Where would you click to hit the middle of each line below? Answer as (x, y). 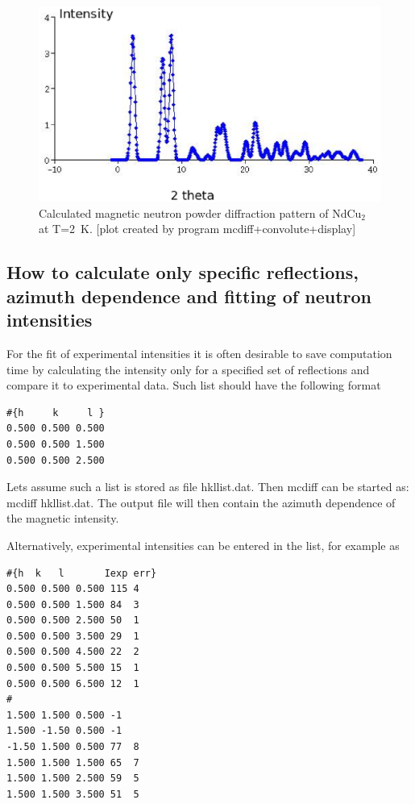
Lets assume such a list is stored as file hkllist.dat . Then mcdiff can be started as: (208, 487)
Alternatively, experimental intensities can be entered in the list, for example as (203, 545)
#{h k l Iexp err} (82, 573)
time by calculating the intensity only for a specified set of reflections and (188, 369)
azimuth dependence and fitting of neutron (189, 296)
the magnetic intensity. (63, 518)
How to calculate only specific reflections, (183, 272)
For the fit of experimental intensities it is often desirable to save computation (199, 353)
